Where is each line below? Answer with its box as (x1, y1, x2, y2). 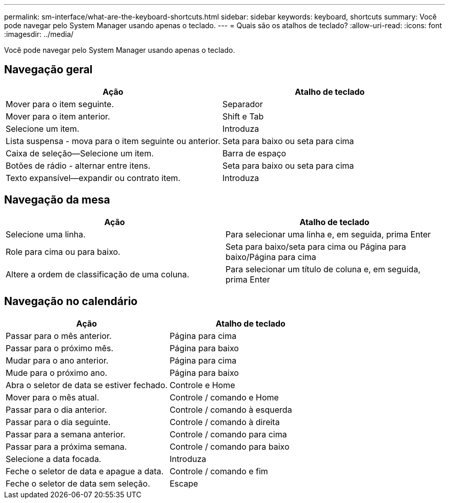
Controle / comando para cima (169, 429, 287, 439)
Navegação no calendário (4, 295, 138, 308)
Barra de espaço (222, 148, 287, 158)
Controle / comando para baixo (169, 441, 290, 452)
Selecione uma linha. (6, 229, 86, 239)
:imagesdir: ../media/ (4, 30, 74, 38)
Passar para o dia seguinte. (6, 416, 111, 427)
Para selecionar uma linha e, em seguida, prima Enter (226, 229, 431, 239)
